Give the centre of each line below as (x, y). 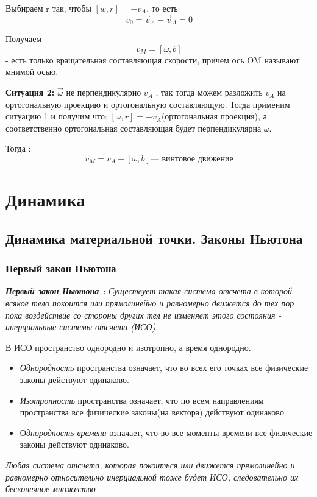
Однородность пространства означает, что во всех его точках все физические (164, 368)
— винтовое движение (192, 159)
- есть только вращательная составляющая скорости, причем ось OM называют (153, 59)
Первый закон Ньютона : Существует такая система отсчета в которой (149, 291)
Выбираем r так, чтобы (48, 8)
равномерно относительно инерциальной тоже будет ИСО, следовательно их (152, 477)
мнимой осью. (32, 72)
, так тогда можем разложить (209, 92)
